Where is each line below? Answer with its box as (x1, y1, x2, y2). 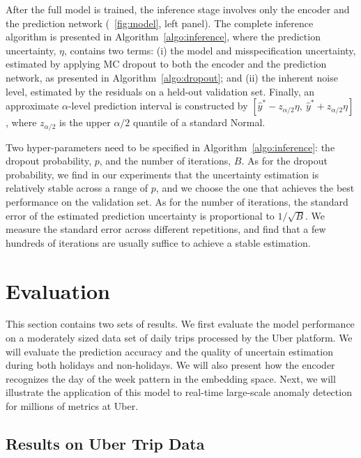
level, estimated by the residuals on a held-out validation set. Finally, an (6, 84, 315, 98)
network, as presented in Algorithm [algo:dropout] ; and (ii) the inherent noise (6, 70, 338, 84)
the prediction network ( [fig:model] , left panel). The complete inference (6, 15, 314, 30)
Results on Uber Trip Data (6, 433, 205, 455)
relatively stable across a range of (6, 181, 148, 195)
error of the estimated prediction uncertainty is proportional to (6, 208, 275, 222)
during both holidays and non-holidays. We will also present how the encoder (6, 358, 335, 372)
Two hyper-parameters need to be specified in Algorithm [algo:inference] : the (6, 139, 335, 154)
